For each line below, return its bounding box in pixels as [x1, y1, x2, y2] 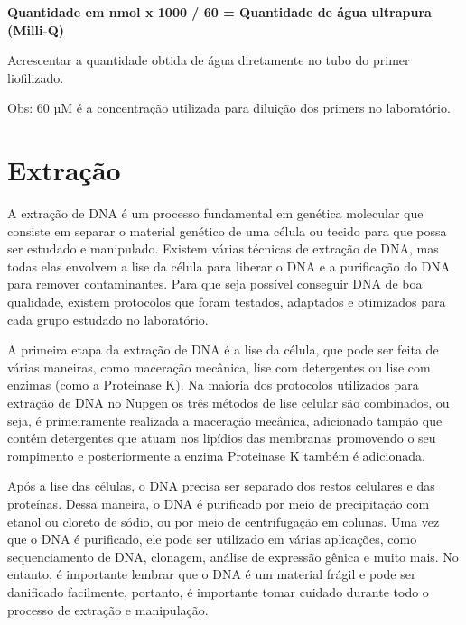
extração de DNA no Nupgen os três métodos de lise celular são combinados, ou [7, 393, 450, 412]
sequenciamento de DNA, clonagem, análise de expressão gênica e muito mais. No [7, 547, 459, 565]
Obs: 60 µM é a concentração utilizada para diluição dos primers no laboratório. [7, 98, 451, 117]
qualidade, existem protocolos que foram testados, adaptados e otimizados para [7, 292, 446, 311]
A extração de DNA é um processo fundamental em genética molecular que [7, 204, 424, 223]
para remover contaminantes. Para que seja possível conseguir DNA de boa [7, 274, 423, 293]
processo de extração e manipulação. [7, 600, 209, 619]
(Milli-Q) [7, 20, 65, 39]
